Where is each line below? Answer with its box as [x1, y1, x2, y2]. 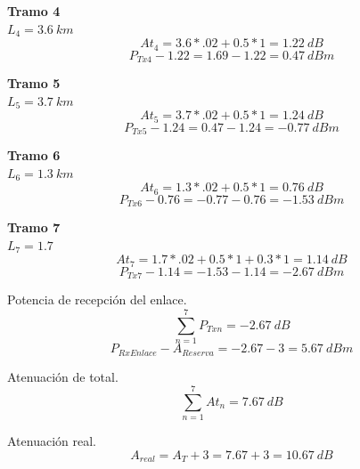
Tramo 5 [7, 74, 61, 93]
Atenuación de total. [7, 367, 119, 385]
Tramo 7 [7, 218, 61, 237]
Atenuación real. [7, 432, 96, 450]
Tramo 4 [7, 2, 61, 20]
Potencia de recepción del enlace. [7, 290, 187, 309]
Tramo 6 [7, 146, 61, 165]
